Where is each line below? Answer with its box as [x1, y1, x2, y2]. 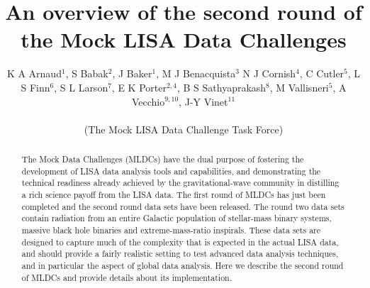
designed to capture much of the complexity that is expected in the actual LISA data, [21, 236, 339, 248]
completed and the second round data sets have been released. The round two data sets [21, 200, 344, 212]
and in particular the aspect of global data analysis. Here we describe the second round [21, 259, 344, 271]
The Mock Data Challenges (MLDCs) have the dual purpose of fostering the [21, 153, 304, 165]
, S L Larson [54, 79, 108, 94]
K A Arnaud [6, 66, 62, 81]
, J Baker [112, 66, 152, 81]
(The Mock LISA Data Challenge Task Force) [84, 121, 284, 136]
